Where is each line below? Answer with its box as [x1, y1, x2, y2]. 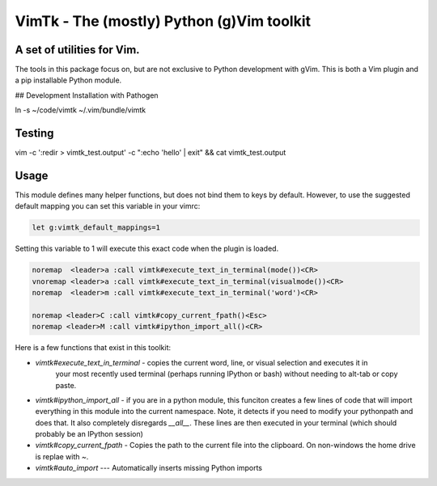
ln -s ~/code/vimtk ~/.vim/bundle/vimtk [15, 105, 146, 115]
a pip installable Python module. [15, 75, 122, 85]
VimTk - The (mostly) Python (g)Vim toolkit [15, 12, 312, 30]
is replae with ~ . [35, 451, 89, 461]
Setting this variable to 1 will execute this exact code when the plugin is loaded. [15, 243, 279, 254]
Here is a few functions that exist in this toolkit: [15, 343, 172, 353]
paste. [55, 380, 77, 390]
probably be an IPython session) [35, 429, 143, 439]
